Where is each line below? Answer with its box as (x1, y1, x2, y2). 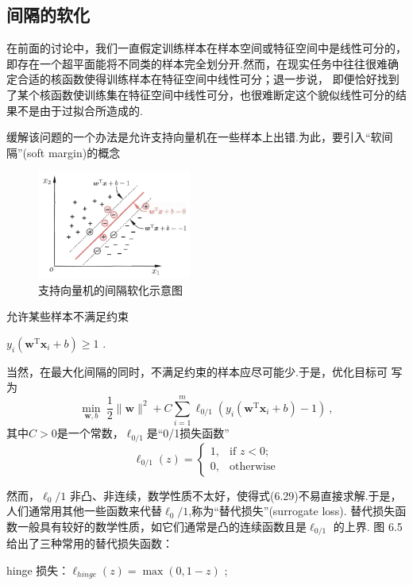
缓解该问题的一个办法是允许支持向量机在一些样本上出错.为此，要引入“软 (6, 129, 382, 145)
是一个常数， (56, 425, 124, 441)
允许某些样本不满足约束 (6, 308, 129, 325)
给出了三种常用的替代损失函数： (6, 535, 173, 552)
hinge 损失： (6, 561, 70, 578)
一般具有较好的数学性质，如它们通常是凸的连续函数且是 (17, 518, 307, 534)
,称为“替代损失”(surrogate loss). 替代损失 (188, 502, 396, 519)
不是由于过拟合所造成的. (17, 102, 143, 118)
